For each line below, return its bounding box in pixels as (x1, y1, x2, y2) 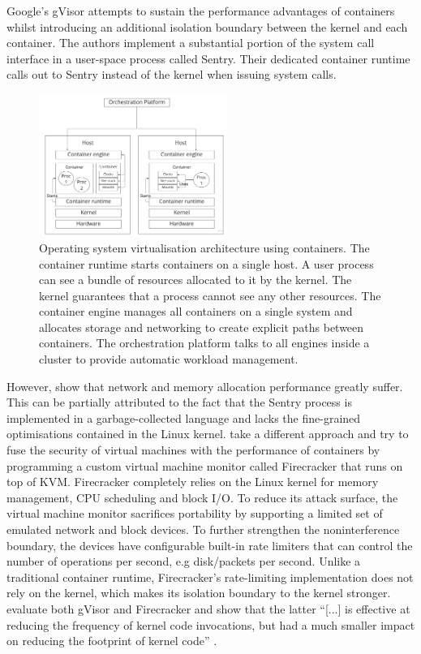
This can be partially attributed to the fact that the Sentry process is (6, 394, 352, 411)
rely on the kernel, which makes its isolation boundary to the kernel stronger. (6, 584, 391, 601)
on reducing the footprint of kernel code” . (6, 632, 217, 649)
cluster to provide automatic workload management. (39, 351, 299, 368)
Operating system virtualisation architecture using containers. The (39, 239, 370, 256)
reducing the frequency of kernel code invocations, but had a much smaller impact (6, 616, 415, 633)
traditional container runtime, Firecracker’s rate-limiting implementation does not (6, 568, 414, 585)
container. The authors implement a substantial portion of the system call (6, 34, 375, 51)
